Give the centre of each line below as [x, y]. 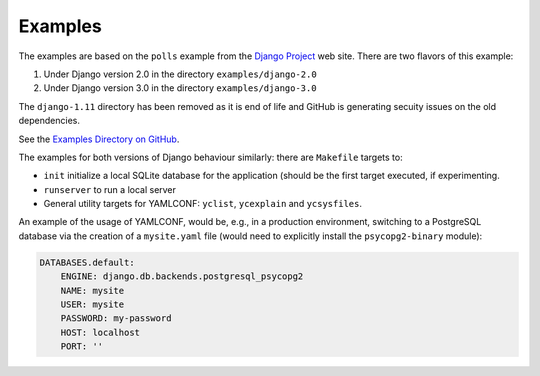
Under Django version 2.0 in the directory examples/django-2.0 [180, 74]
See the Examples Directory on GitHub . [99, 139]
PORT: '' [82, 346]
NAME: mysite [92, 290]
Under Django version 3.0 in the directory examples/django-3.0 [180, 88]
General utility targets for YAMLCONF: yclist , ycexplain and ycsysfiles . [202, 204]
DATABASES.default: [87, 262]
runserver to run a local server [110, 189]
